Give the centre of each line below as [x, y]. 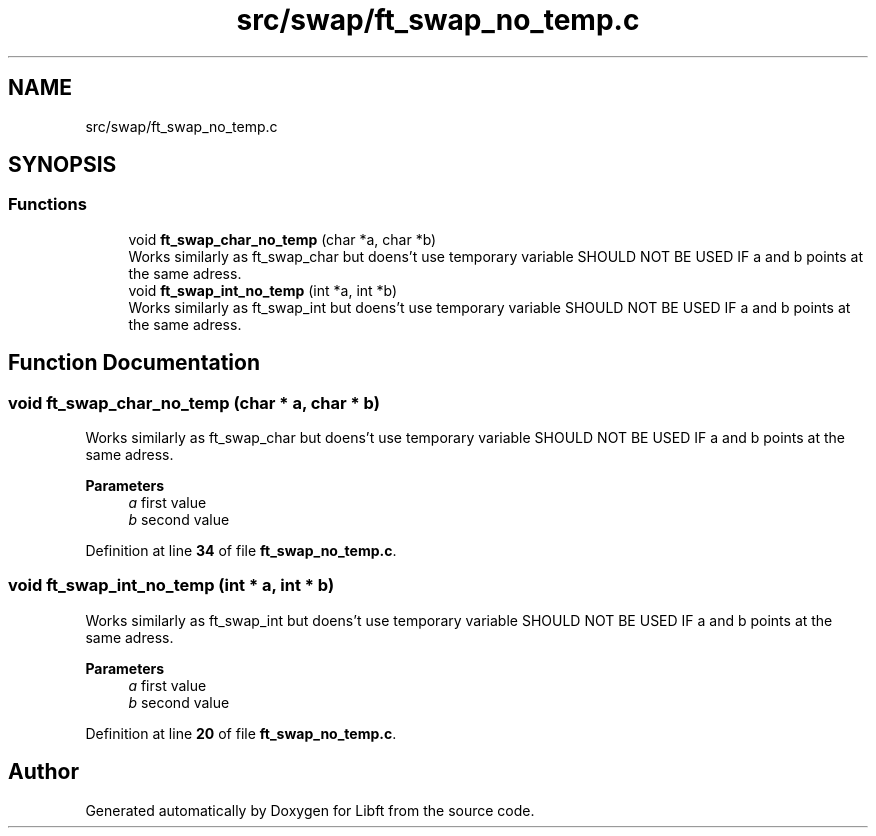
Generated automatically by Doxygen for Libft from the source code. [310, 810]
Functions [47, 204]
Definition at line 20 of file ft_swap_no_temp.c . [241, 733]
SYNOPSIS [62, 165]
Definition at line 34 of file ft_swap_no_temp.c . [241, 551]
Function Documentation [134, 363]
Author [43, 772]
